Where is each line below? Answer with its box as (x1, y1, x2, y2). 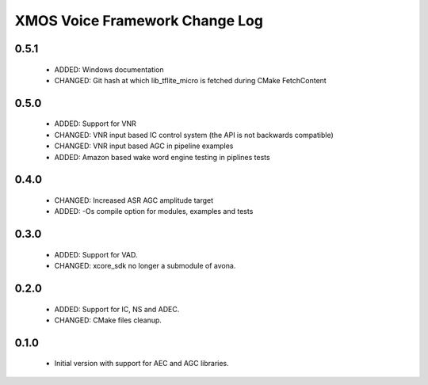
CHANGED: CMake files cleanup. (54, 315, 162, 325)
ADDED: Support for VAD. (54, 250, 138, 259)
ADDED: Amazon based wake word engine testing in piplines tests (54, 152, 270, 162)
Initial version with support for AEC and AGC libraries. (54, 359, 229, 368)
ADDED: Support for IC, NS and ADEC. (54, 304, 180, 314)
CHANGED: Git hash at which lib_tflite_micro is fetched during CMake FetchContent (54, 75, 327, 85)
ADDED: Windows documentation (54, 64, 164, 74)
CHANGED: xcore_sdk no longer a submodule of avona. (54, 261, 236, 271)
